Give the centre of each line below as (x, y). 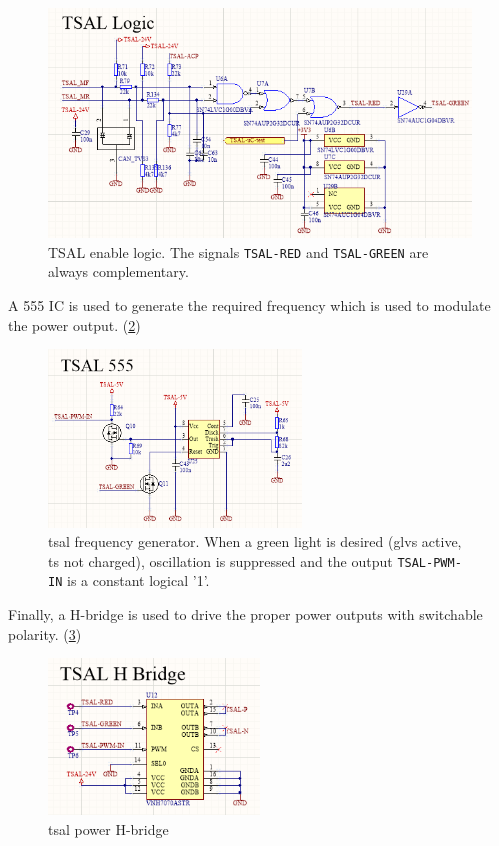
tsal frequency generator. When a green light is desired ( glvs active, (255, 541)
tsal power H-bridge (108, 829)
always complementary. (118, 271)
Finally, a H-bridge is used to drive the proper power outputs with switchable (245, 614)
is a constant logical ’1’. (138, 580)
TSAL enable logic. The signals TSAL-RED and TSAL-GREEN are (238, 251)
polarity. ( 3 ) (45, 633)
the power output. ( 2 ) (74, 324)
